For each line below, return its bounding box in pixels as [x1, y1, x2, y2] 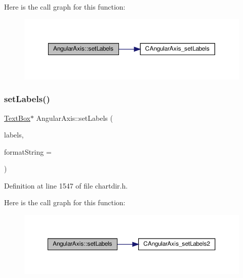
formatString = [4, 146, 52, 157]
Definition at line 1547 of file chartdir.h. [4, 180, 128, 191]
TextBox [4, 112, 30, 123]
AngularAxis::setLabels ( [36, 112, 113, 123]
